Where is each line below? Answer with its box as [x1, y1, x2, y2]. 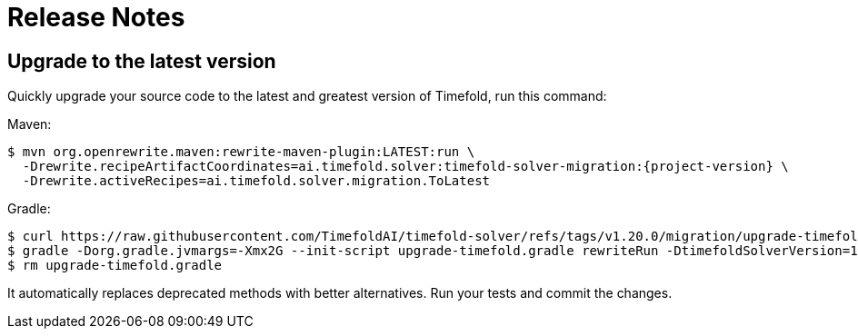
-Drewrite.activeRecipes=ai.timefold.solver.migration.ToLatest [22, 173, 491, 189]
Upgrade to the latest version [7, 49, 276, 73]
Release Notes [7, 2, 185, 33]
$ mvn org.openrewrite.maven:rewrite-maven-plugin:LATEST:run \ [7, 144, 475, 160]
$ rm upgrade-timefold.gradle [7, 258, 223, 273]
